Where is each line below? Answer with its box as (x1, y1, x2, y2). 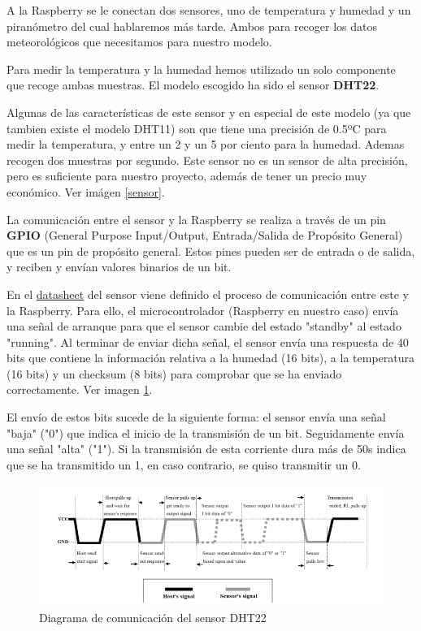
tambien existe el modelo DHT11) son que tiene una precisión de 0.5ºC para (7, 119, 387, 136)
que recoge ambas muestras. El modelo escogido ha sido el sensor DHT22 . (7, 76, 380, 93)
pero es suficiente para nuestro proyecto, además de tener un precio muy (7, 167, 367, 184)
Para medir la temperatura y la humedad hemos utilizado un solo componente (7, 60, 396, 77)
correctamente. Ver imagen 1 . (7, 381, 153, 398)
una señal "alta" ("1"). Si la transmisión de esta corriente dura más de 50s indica (7, 440, 406, 457)
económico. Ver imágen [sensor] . (7, 183, 165, 200)
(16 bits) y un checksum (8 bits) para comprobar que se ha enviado (7, 365, 342, 382)
